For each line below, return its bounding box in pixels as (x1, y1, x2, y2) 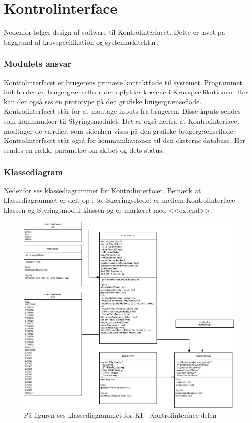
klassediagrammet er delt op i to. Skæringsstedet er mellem (4, 195, 184, 205)
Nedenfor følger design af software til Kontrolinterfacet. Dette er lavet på (4, 27, 225, 37)
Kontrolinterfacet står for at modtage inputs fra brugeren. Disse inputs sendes (4, 106, 241, 116)
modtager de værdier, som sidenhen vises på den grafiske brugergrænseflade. (4, 125, 235, 136)
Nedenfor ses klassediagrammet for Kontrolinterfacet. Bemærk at (4, 185, 201, 195)
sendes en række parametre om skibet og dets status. (4, 144, 164, 155)
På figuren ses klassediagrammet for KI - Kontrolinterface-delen (24, 409, 217, 420)
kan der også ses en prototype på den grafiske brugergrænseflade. (4, 96, 202, 106)
